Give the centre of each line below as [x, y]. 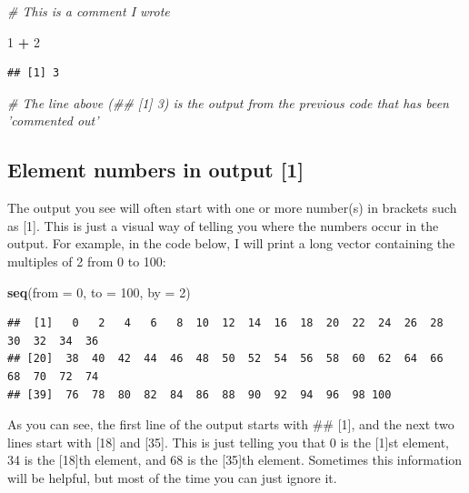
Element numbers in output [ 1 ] [156, 170]
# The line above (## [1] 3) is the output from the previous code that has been [228, 102]
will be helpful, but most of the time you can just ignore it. [172, 477]
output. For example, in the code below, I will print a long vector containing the [231, 243]
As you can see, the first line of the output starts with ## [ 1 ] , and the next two [231, 424]
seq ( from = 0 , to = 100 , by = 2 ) [99, 292]
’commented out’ [53, 121]
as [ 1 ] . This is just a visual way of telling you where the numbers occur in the [223, 225]
